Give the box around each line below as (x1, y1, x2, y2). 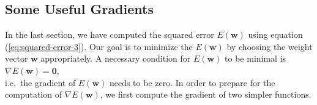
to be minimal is (225, 52, 286, 65)
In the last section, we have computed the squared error (5, 28, 214, 41)
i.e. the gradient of (5, 76, 76, 89)
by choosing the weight (226, 40, 313, 52)
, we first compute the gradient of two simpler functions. (100, 88, 311, 101)
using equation (248, 28, 303, 41)
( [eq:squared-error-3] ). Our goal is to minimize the (5, 40, 193, 52)
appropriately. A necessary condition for (40, 52, 191, 65)
